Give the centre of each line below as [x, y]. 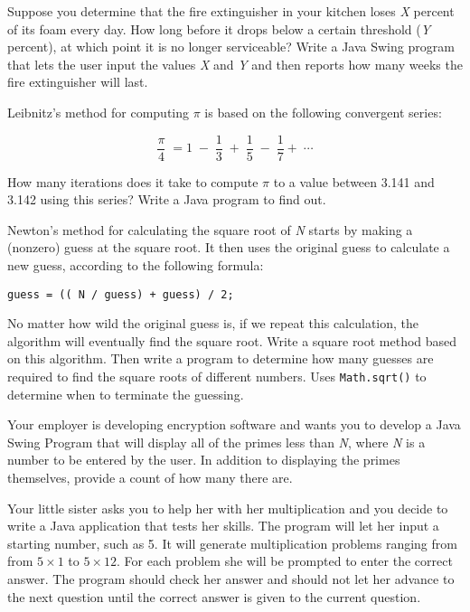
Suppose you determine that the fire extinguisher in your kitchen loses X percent [231, 11]
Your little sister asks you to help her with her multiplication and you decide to [228, 508]
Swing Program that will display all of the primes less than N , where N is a [216, 442]
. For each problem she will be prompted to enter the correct [285, 561]
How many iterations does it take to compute [133, 181]
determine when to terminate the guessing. [126, 394]
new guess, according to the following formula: [136, 265]
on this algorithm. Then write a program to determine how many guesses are [221, 358]
